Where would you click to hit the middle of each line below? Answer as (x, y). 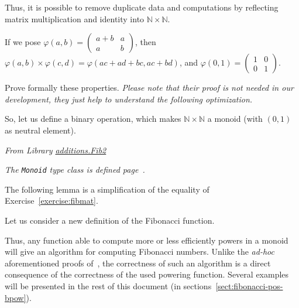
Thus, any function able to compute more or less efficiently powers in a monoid (147, 240)
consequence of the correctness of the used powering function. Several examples (147, 274)
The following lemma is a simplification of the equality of (107, 189)
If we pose (23, 42)
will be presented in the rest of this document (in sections (108, 285)
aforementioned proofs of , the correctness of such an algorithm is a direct (138, 263)
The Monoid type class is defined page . (75, 170)
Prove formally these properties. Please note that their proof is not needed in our (149, 88)
